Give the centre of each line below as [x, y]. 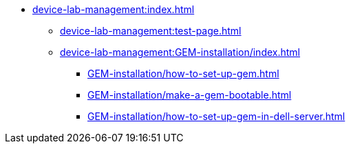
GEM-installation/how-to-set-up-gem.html [183, 73]
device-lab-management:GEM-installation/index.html [180, 52]
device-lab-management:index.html [114, 9]
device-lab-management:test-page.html [151, 31]
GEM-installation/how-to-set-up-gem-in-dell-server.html [216, 116]
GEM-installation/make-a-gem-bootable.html [190, 95]
